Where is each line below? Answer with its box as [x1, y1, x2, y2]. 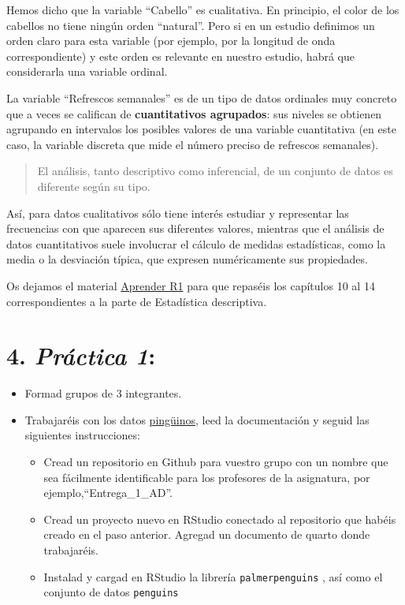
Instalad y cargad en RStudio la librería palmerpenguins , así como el [43, 568, 383, 584]
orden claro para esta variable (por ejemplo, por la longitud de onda [6, 32, 336, 49]
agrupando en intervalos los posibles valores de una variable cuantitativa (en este [6, 121, 396, 137]
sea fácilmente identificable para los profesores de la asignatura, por [43, 469, 370, 485]
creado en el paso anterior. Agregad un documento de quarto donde [43, 526, 370, 543]
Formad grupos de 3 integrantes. [24, 385, 182, 401]
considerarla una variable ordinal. [6, 63, 168, 80]
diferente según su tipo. [37, 177, 150, 194]
